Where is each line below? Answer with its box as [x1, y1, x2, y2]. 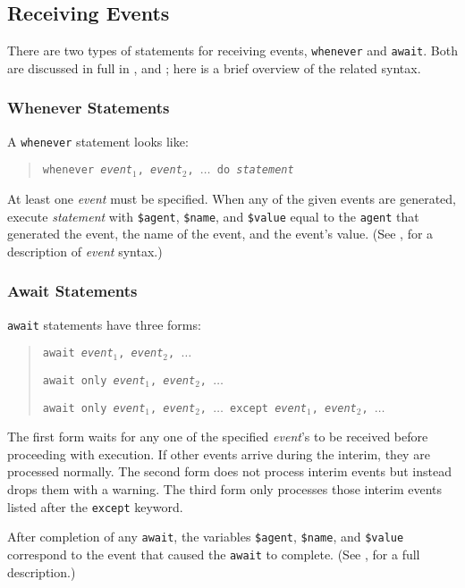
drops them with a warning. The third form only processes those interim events [7, 480, 443, 499]
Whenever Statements [7, 97, 170, 119]
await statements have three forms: [7, 315, 201, 333]
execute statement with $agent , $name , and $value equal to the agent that [7, 206, 419, 225]
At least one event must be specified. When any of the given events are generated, [7, 189, 456, 207]
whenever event [42, 164, 133, 177]
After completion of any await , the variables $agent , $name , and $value [7, 527, 404, 546]
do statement [216, 164, 294, 177]
